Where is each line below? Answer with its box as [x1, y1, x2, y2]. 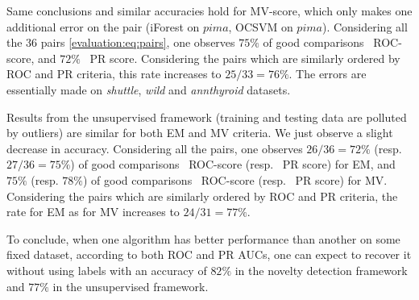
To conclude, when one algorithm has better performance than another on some [6, 230, 400, 247]
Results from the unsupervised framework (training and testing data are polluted [6, 108, 407, 125]
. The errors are [288, 65, 367, 82]
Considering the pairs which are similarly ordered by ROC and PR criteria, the [6, 187, 398, 204]
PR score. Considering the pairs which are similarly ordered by [89, 49, 400, 66]
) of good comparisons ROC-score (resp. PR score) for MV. [83, 171, 388, 188]
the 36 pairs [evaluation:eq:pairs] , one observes [6, 34, 235, 51]
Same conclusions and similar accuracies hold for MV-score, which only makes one [6, 2, 413, 19]
